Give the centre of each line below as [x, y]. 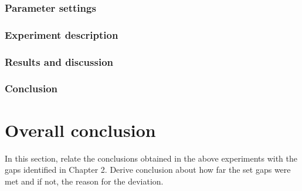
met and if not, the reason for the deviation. [84, 181]
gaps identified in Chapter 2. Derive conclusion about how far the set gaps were [148, 170]
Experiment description [62, 34]
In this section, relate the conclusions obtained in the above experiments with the [151, 158]
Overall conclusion [80, 130]
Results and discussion [59, 61]
